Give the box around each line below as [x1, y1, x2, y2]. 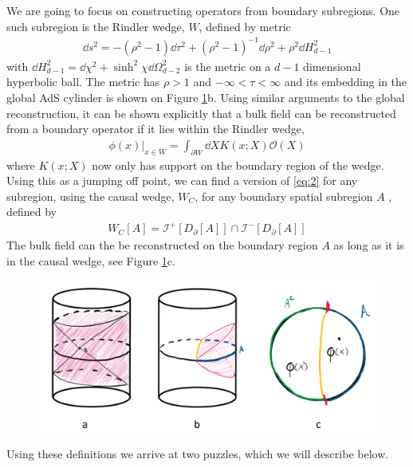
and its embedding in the [284, 73, 407, 90]
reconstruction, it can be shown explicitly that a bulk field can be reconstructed [6, 104, 396, 121]
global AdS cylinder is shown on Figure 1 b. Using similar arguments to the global [6, 88, 405, 105]
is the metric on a [184, 57, 271, 74]
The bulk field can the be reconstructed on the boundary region [6, 237, 318, 253]
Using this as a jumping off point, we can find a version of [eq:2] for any [6, 172, 358, 189]
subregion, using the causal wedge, [6, 187, 175, 204]
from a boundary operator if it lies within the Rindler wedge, [6, 120, 305, 137]
